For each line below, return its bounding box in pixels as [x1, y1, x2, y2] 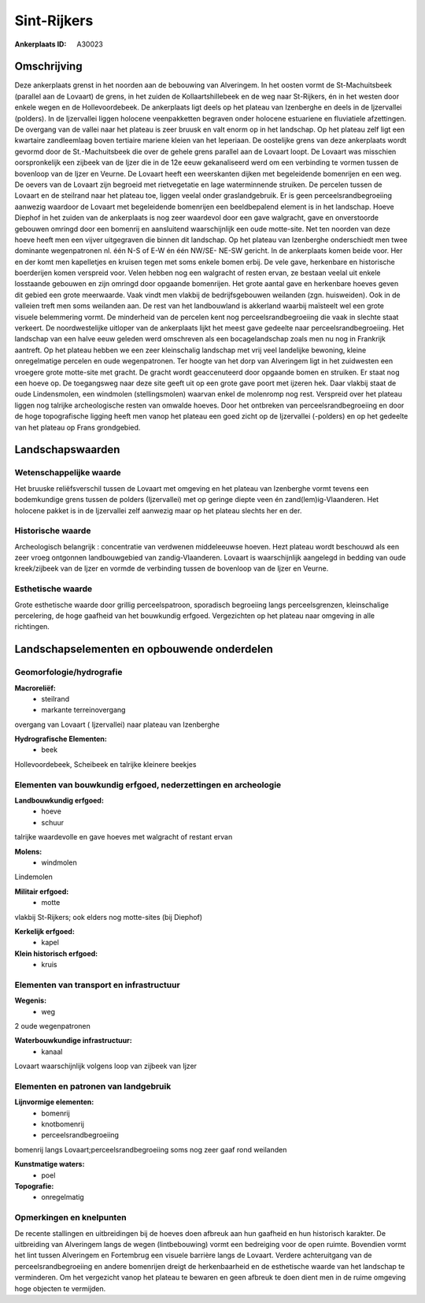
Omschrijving [14, 60, 83, 73]
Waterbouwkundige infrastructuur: [14, 1036, 133, 1045]
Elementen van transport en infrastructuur [14, 979, 180, 990]
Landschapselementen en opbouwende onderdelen [14, 642, 273, 656]
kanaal [41, 1047, 63, 1056]
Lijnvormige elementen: [14, 1097, 94, 1107]
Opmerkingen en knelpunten [14, 1212, 127, 1223]
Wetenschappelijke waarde [14, 467, 121, 478]
